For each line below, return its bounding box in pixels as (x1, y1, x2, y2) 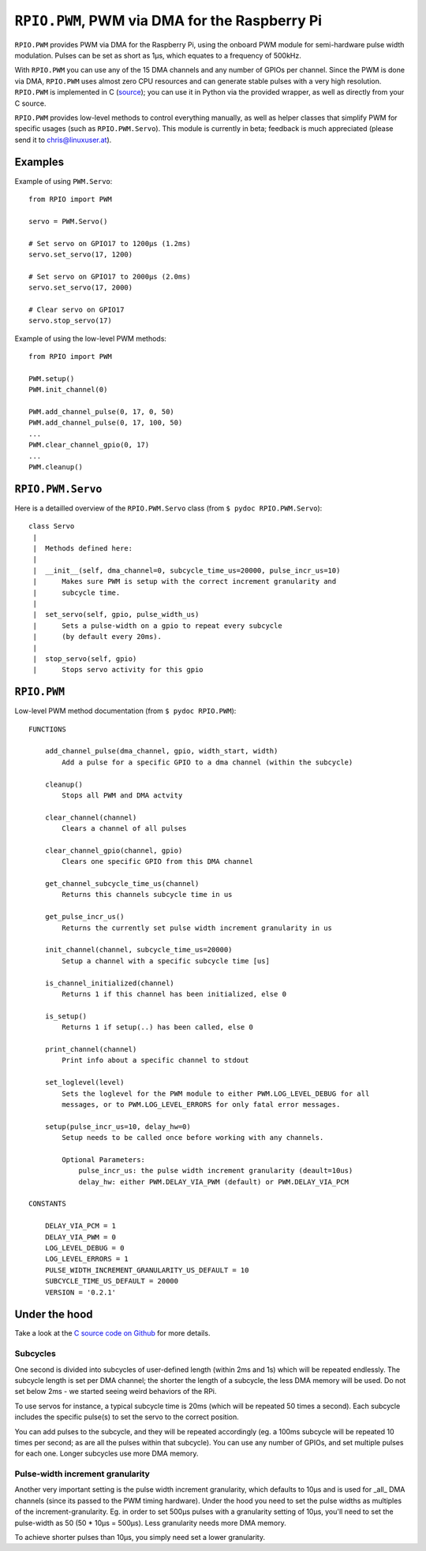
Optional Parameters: (62, 1155, 146, 1164)
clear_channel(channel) (44, 813, 137, 822)
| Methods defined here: (32, 544, 133, 553)
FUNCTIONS (28, 724, 66, 734)
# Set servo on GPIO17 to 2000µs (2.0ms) (28, 272, 191, 281)
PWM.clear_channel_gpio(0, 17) (28, 440, 150, 450)
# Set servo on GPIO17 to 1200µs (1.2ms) (28, 239, 191, 248)
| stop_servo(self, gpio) (32, 654, 137, 663)
